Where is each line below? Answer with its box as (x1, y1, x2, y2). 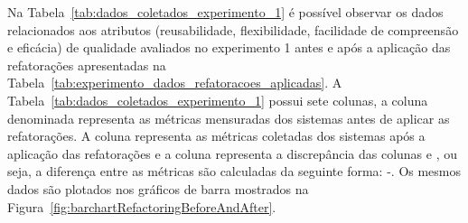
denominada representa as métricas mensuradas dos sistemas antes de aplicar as (7, 108, 450, 127)
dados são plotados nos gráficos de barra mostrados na (7, 179, 309, 198)
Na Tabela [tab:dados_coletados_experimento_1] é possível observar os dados (7, 3, 444, 21)
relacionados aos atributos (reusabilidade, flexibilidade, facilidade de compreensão (7, 20, 459, 39)
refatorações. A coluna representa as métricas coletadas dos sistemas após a (7, 126, 426, 145)
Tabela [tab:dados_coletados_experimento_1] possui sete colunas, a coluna (7, 90, 428, 109)
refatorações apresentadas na (7, 55, 166, 74)
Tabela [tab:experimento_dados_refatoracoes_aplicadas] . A (7, 73, 342, 92)
